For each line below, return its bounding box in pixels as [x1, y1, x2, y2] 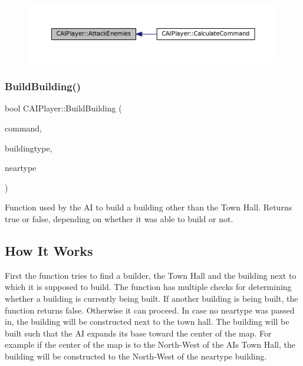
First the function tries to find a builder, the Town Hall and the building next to [5, 269, 297, 281]
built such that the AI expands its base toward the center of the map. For [5, 327, 272, 339]
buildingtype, [5, 141, 52, 154]
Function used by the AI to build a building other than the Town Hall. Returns [5, 201, 292, 213]
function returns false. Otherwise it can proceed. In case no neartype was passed [5, 304, 295, 316]
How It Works [5, 241, 93, 259]
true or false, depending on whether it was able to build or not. [5, 212, 233, 225]
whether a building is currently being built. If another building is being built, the [5, 292, 298, 304]
